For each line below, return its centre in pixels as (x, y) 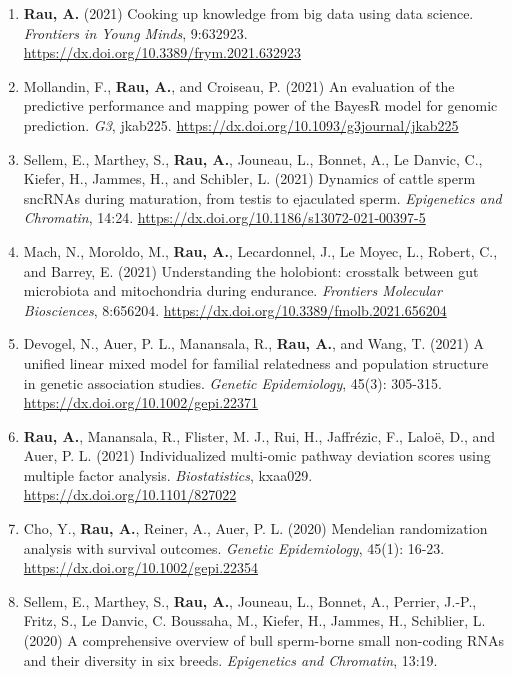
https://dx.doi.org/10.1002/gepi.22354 (141, 567)
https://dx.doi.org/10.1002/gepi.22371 (141, 402)
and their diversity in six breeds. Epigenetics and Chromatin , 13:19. (230, 659)
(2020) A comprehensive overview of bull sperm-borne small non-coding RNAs (263, 640)
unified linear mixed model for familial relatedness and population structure (256, 362)
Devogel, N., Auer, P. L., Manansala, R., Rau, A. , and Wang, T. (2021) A (254, 343)
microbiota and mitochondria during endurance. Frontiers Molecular (232, 290)
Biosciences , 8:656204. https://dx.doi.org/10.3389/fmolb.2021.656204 (235, 309)
